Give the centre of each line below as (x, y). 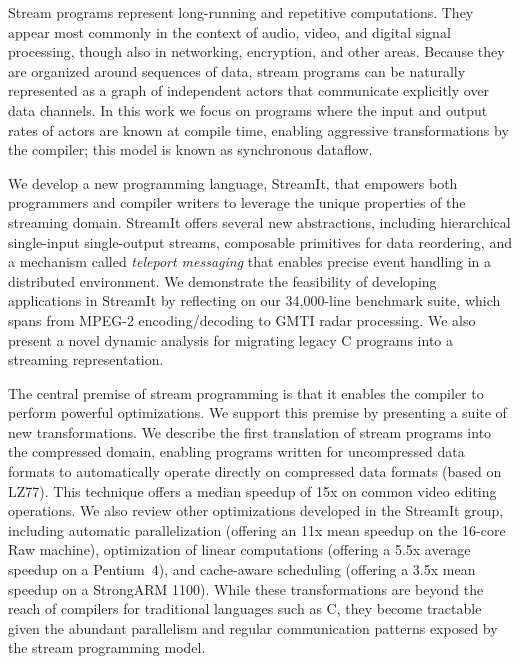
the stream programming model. (107, 647)
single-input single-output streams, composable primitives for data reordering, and (260, 241)
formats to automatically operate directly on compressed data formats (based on (255, 471)
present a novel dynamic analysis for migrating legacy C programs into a (230, 339)
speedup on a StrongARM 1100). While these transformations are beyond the (246, 588)
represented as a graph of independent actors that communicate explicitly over (249, 90)
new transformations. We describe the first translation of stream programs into (250, 431)
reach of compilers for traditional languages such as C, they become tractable (245, 608)
